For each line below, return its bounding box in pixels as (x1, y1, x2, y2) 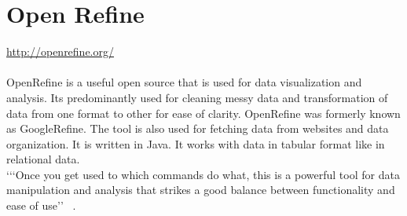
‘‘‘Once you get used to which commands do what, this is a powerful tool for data (6, 166, 400, 182)
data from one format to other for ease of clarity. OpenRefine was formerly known (6, 104, 401, 121)
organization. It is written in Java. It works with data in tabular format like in (6, 135, 385, 152)
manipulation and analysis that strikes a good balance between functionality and (6, 181, 395, 198)
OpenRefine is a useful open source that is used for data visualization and (6, 74, 362, 90)
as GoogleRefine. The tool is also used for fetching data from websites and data (6, 120, 389, 137)
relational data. (6, 151, 80, 167)
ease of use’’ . (6, 197, 76, 214)
